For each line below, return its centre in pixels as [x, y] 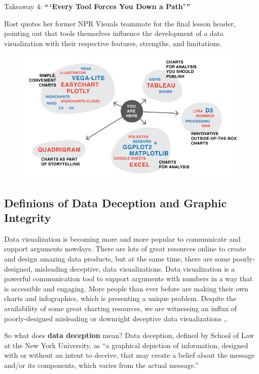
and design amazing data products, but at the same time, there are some [117, 258]
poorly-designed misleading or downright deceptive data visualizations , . [116, 318]
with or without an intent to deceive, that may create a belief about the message [129, 355]
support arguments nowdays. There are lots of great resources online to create [125, 249]
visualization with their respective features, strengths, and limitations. [113, 43]
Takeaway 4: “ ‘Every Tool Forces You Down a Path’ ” [97, 6]
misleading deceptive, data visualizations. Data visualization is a [135, 268]
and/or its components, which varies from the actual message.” [101, 365]
